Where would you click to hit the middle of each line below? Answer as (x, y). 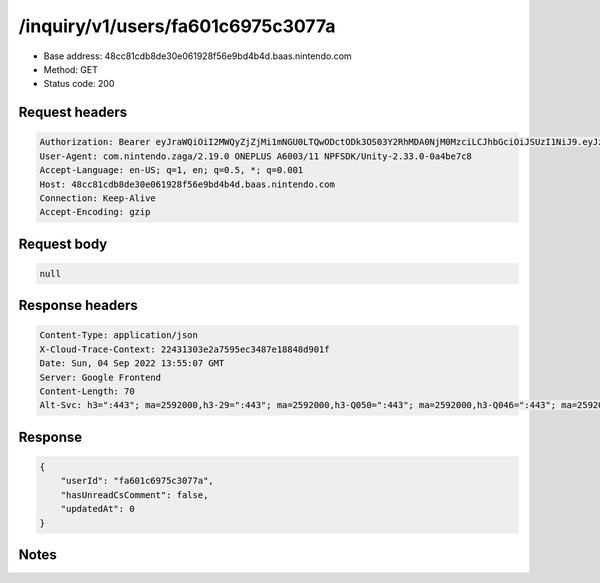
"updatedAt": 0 (97, 509)
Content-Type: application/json (119, 335)
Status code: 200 (79, 84)
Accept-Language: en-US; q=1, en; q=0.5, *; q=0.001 (171, 170)
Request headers (73, 112)
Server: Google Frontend (100, 377)
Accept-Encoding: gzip (95, 212)
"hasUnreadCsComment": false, (134, 494)
